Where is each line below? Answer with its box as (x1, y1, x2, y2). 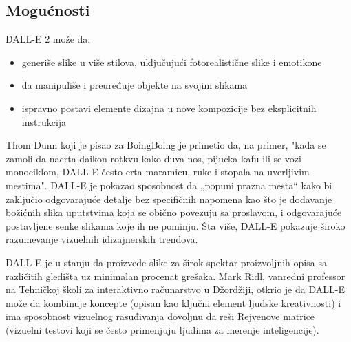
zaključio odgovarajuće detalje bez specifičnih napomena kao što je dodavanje (6, 191, 332, 206)
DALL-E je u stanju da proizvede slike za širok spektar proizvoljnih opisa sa (6, 255, 327, 269)
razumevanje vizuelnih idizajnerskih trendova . (6, 232, 198, 246)
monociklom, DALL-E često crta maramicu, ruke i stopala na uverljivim (6, 164, 310, 179)
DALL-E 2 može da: (6, 32, 91, 46)
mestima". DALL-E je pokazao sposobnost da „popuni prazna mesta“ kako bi (6, 178, 332, 192)
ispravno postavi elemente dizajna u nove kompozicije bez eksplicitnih (21, 100, 317, 115)
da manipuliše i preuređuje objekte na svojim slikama (21, 78, 248, 92)
